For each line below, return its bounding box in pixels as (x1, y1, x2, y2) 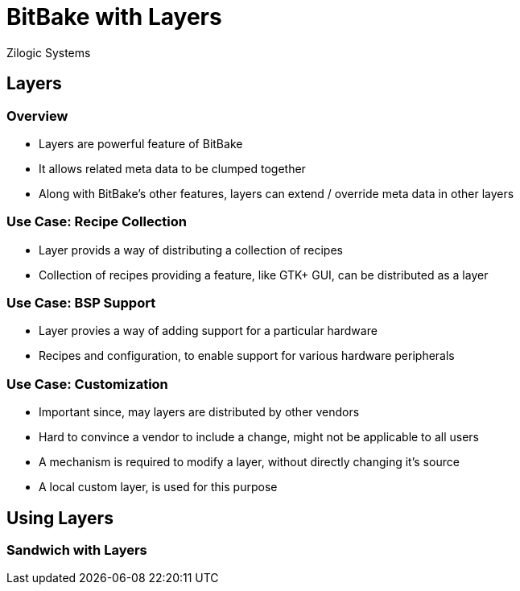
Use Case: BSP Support (6, 295, 156, 312)
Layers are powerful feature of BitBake (39, 136, 243, 151)
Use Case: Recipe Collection (6, 213, 187, 230)
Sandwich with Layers (6, 542, 147, 559)
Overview (6, 107, 68, 124)
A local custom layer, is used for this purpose (39, 480, 278, 494)
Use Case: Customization (6, 375, 168, 392)
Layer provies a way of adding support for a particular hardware (39, 324, 378, 338)
